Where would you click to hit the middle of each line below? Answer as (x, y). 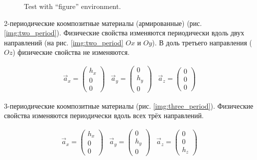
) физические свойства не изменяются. (71, 52)
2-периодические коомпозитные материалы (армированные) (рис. (103, 23)
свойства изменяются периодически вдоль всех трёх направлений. (104, 115)
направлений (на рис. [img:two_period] (64, 42)
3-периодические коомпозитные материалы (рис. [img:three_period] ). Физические (129, 105)
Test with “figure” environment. (72, 6)
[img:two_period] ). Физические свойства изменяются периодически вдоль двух (124, 33)
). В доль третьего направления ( (202, 42)
